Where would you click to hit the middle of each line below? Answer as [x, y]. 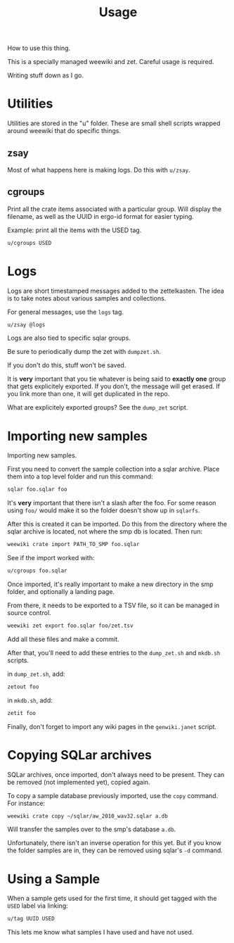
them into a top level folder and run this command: [80, 476]
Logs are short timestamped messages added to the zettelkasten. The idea [116, 291]
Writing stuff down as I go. [46, 75]
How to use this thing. [39, 48]
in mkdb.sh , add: [30, 700]
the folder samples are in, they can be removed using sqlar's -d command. [115, 850]
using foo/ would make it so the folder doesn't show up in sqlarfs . [104, 510]
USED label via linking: [38, 906]
